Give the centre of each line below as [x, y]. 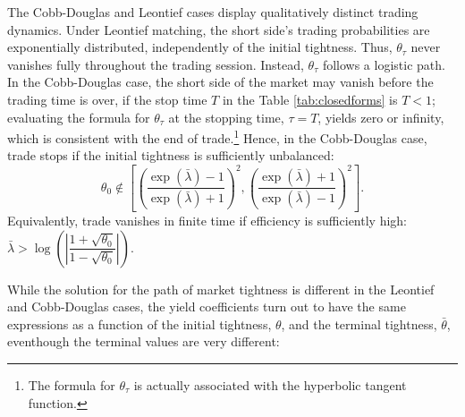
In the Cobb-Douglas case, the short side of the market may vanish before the [220, 82]
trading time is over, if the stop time [107, 99]
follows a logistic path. [384, 64]
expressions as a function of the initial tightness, [139, 323]
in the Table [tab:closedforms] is [310, 99]
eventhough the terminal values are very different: [144, 341]
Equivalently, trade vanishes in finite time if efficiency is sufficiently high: [207, 220]
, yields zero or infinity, [381, 117]
